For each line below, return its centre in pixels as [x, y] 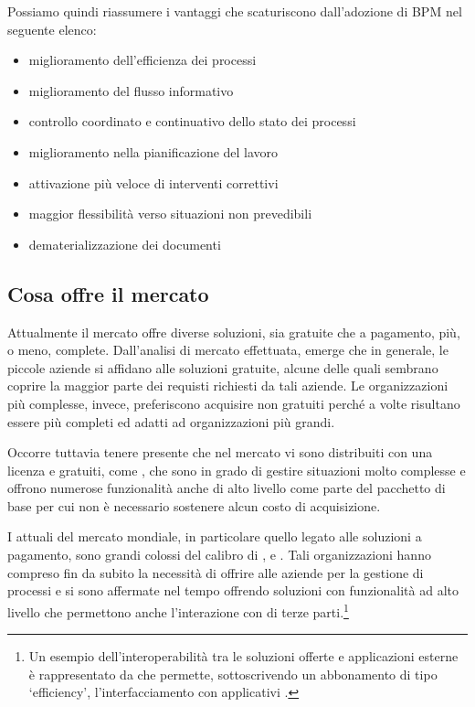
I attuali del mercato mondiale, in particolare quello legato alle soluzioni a [215, 536]
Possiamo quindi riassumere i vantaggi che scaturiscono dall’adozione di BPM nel [235, 11]
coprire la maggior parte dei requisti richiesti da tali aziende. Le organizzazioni [228, 386]
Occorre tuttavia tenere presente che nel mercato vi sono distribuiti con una [220, 452]
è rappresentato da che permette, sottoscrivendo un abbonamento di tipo [233, 674]
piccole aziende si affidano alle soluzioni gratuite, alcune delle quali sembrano [223, 367]
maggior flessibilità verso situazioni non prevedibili [170, 214]
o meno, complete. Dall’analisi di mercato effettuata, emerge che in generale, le [228, 350]
